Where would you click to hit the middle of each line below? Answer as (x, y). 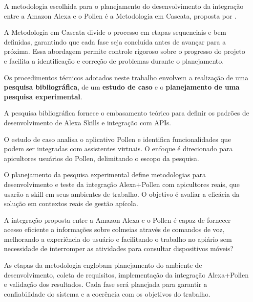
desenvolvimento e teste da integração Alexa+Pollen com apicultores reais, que (122, 184)
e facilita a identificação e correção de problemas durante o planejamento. (114, 60)
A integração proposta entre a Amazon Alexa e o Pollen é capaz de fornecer (117, 220)
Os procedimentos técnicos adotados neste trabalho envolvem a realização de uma (126, 77)
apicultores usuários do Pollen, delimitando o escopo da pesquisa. (102, 158)
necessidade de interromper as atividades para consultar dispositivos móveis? (119, 248)
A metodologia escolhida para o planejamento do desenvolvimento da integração (124, 6)
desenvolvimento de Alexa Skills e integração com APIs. (88, 122)
